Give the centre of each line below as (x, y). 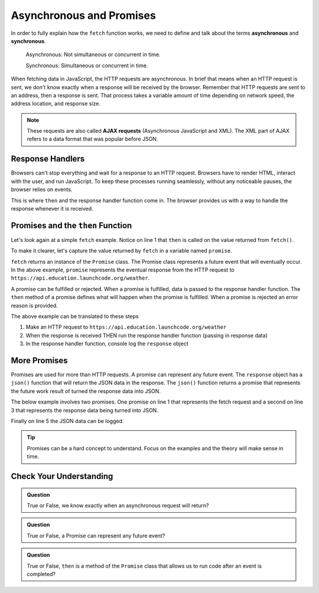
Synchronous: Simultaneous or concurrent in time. (87, 65)
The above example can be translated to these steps (75, 316)
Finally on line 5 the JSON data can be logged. (67, 421)
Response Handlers (48, 159)
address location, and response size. (56, 104)
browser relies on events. (42, 189)
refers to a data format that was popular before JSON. (92, 139)
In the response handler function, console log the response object (107, 344)
